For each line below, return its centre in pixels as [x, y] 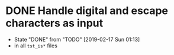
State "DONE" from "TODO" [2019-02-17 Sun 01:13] [77, 39]
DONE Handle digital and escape [87, 11]
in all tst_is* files [36, 46]
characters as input [54, 23]
